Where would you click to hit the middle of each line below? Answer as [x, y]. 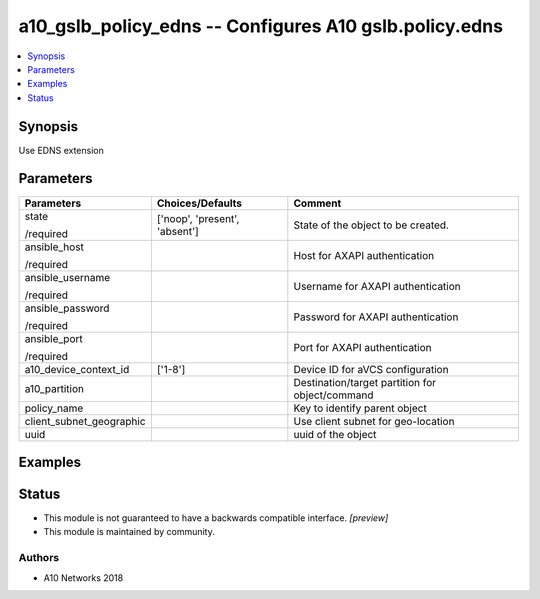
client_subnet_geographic [85, 421]
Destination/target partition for [365, 382]
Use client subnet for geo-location [374, 421]
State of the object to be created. [371, 225]
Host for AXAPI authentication [364, 255]
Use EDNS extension [61, 150]
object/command [333, 395]
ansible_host [54, 247]
